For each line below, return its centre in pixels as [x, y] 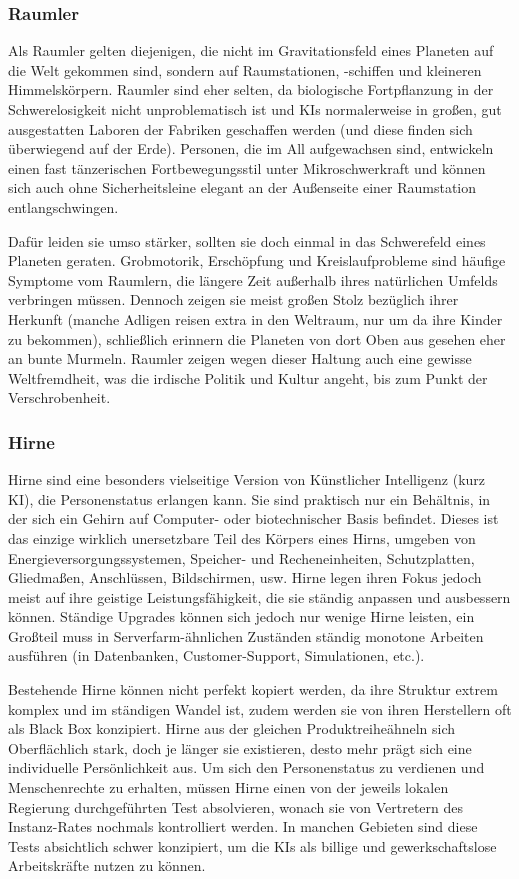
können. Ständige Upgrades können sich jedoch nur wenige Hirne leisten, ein [241, 616]
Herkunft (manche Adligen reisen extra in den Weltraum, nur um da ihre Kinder [255, 318]
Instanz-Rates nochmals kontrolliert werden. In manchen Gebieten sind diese [243, 826]
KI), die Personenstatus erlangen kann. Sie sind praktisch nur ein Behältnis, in [249, 498]
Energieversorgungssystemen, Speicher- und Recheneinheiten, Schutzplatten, [241, 557]
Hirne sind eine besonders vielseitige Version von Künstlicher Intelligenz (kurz [247, 479]
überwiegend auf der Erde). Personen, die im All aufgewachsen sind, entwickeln [251, 148]
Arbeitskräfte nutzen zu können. [107, 865]
